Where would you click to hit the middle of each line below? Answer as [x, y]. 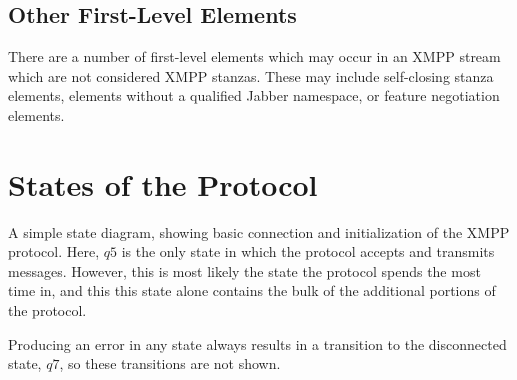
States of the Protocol [163, 183]
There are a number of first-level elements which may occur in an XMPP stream [254, 56]
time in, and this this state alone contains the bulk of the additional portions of [252, 290]
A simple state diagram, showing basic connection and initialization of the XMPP [259, 231]
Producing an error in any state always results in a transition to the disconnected [257, 343]
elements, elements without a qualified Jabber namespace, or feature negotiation [254, 95]
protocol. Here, [54, 251]
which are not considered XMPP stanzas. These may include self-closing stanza [251, 75]
